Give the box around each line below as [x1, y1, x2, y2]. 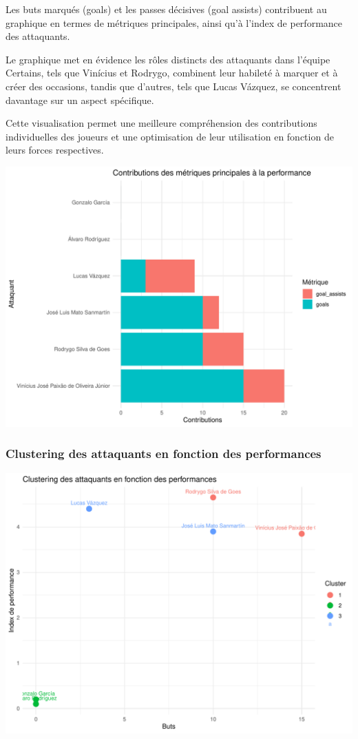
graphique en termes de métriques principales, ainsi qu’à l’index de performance [6, 15, 343, 30]
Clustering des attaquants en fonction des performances [6, 445, 322, 462]
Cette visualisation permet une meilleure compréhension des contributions [6, 116, 317, 130]
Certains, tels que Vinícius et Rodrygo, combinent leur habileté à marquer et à [6, 65, 338, 80]
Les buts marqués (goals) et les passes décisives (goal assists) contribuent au [6, 2, 327, 16]
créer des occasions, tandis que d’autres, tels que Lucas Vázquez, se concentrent [6, 79, 341, 93]
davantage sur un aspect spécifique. [6, 92, 154, 107]
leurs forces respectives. [6, 143, 104, 157]
